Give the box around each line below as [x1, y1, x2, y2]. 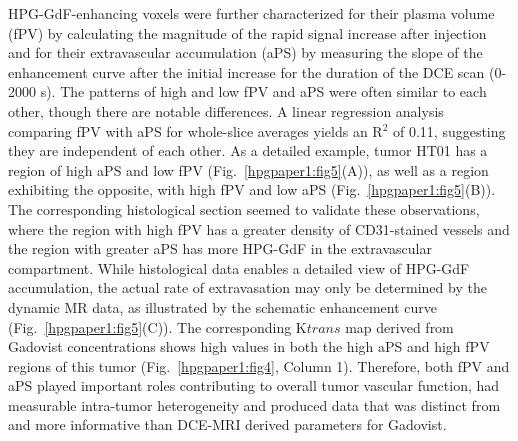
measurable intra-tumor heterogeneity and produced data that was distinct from [8, 394, 501, 415]
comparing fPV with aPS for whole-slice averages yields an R [8, 120, 383, 141]
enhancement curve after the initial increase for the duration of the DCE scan [8, 61, 485, 82]
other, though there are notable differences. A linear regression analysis [8, 100, 444, 121]
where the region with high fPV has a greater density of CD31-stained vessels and [8, 218, 510, 239]
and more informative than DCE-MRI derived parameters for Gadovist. [8, 414, 447, 435]
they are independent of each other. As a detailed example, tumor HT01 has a [8, 140, 488, 161]
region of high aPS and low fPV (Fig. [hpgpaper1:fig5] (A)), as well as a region [8, 159, 489, 180]
